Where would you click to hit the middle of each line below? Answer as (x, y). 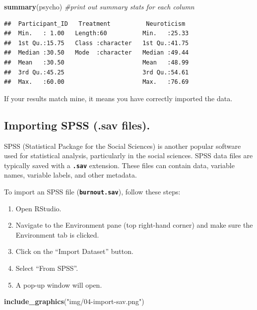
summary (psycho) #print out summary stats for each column (99, 6)
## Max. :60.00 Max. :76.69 (96, 82)
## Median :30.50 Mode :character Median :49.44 (96, 53)
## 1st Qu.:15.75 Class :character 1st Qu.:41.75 (96, 43)
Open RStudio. (38, 208)
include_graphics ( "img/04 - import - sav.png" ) (74, 301)
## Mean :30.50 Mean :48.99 (96, 62)
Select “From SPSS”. (47, 268)
